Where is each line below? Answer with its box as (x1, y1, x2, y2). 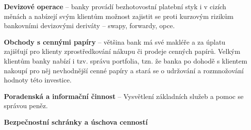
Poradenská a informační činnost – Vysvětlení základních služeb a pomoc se (4, 91, 244, 101)
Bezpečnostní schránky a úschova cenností (4, 116, 148, 127)
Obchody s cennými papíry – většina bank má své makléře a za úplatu (4, 36, 226, 47)
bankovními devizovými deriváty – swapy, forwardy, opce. (4, 20, 175, 31)
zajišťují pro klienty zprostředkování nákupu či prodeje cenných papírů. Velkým (4, 46, 240, 56)
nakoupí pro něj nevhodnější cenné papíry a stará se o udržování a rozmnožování (4, 65, 244, 75)
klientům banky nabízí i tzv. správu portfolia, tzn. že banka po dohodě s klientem (4, 55, 248, 65)
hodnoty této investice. (4, 75, 72, 85)
